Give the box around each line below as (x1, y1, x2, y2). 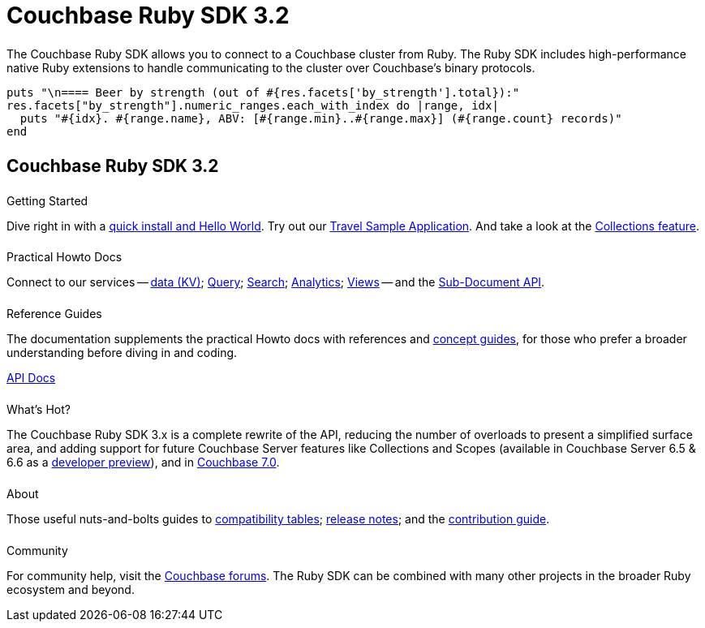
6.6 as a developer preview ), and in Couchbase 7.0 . (6, 455, 280, 470)
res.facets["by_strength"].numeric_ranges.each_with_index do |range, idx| (6, 98, 499, 112)
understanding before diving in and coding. (6, 346, 238, 360)
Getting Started (6, 193, 88, 208)
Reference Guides (6, 307, 102, 321)
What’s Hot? (6, 402, 71, 417)
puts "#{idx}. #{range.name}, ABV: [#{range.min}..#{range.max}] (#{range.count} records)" (19, 111, 622, 125)
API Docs (6, 371, 56, 385)
